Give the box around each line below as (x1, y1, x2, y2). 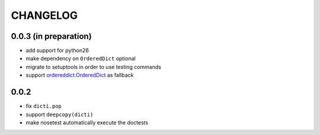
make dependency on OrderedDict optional (25, 55, 136, 62)
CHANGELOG (11, 9, 78, 22)
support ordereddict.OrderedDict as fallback (25, 71, 134, 79)
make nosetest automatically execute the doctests (25, 118, 148, 126)
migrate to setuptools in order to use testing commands (25, 63, 161, 70)
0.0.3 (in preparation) (11, 31, 92, 41)
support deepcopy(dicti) (25, 111, 94, 118)
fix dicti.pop (25, 103, 62, 110)
